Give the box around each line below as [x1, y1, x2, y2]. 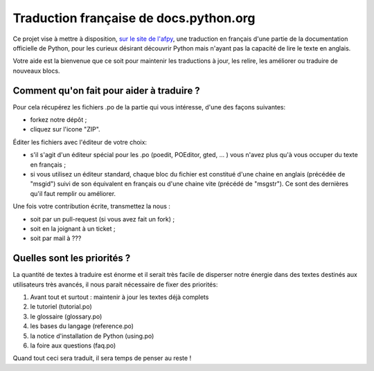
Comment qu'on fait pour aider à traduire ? [12, 84, 200, 96]
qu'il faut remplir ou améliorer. [30, 189, 116, 197]
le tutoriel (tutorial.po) [30, 302, 93, 311]
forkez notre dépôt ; [30, 116, 87, 124]
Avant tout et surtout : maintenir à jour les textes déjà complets [30, 293, 209, 301]
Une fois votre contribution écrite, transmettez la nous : [12, 202, 171, 210]
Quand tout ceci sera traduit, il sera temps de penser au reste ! [12, 354, 192, 363]
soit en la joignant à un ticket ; [30, 224, 116, 233]
